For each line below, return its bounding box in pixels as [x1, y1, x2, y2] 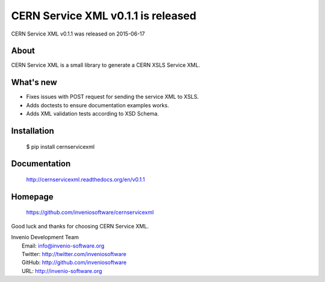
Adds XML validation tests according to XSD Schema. [26, 110, 159, 117]
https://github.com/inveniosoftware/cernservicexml [26, 208, 154, 216]
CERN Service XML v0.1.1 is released [11, 9, 197, 22]
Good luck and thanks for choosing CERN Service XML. [11, 222, 149, 230]
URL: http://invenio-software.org [22, 267, 102, 274]
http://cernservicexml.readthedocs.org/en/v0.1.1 [26, 175, 145, 183]
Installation [11, 125, 54, 136]
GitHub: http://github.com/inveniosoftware [22, 259, 127, 266]
